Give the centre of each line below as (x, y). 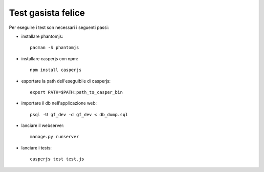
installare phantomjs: (42, 36)
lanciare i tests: (37, 147)
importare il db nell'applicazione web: (59, 103)
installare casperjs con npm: (50, 58)
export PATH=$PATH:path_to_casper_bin (77, 92)
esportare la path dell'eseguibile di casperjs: (66, 81)
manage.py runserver (55, 137)
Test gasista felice (47, 13)
